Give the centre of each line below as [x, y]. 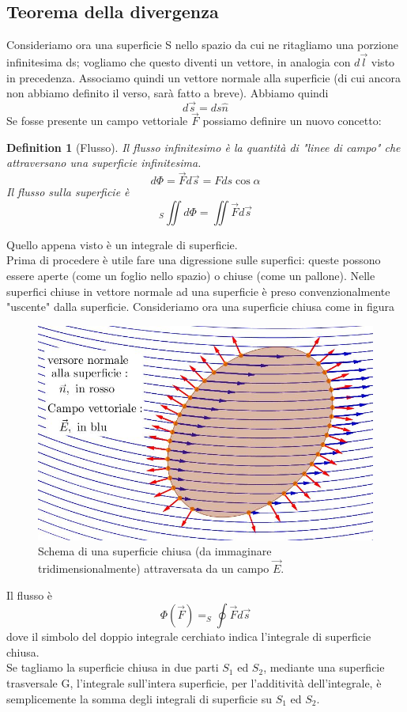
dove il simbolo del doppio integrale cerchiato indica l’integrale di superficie [189, 636]
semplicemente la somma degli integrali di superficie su [139, 698]
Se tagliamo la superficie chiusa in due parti [113, 667]
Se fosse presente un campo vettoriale [97, 121]
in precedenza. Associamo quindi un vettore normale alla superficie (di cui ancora [203, 77]
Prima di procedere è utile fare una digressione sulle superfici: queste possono [194, 260]
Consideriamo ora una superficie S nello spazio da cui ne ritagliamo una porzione [202, 45]
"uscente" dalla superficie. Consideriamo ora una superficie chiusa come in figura [200, 307]
